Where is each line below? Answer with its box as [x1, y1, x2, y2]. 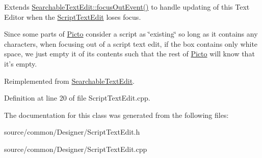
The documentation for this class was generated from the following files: [4, 109, 229, 120]
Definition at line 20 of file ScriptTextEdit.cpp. [4, 92, 150, 103]
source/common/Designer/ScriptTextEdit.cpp [4, 143, 147, 154]
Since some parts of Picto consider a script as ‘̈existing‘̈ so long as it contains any [4, 28, 258, 39]
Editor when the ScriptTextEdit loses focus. [4, 11, 141, 22]
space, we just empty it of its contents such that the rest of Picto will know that [4, 48, 255, 59]
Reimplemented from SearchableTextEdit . [4, 75, 135, 86]
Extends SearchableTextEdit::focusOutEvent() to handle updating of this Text [4, 2, 250, 12]
